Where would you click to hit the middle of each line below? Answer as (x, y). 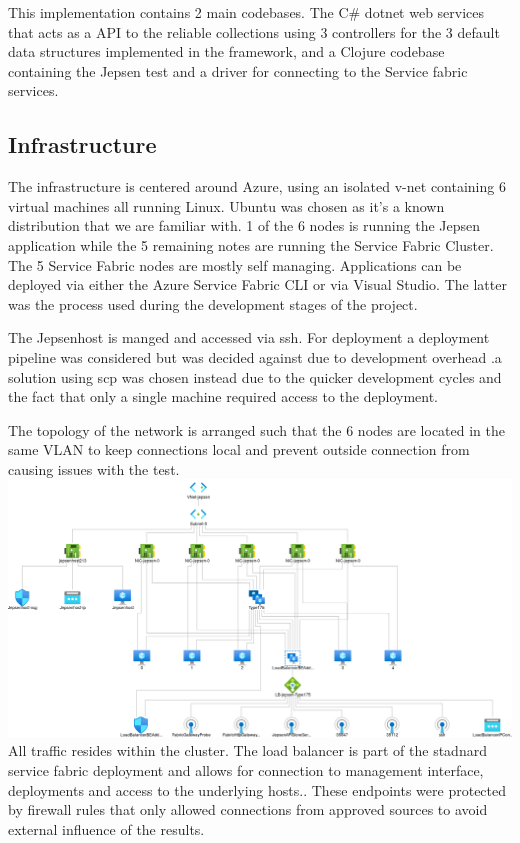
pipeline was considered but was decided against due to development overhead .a (255, 356)
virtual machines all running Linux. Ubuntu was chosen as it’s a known (226, 205)
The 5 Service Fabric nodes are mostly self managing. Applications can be (235, 264)
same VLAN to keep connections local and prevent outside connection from (239, 449)
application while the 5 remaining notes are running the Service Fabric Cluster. (251, 244)
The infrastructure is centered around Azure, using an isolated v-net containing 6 (257, 186)
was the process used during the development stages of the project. (213, 303)
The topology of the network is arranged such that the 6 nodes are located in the (256, 429)
